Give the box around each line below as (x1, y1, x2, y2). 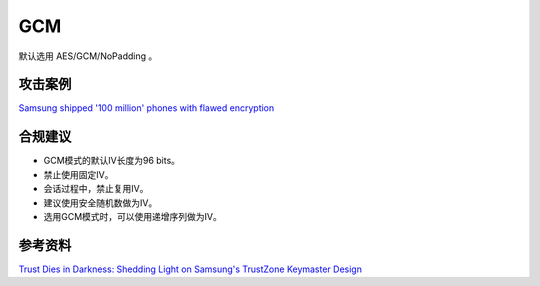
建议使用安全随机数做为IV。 (43, 196, 158, 209)
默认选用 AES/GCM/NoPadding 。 (18, 50, 158, 62)
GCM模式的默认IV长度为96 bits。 (43, 155, 180, 167)
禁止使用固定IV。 (43, 168, 114, 180)
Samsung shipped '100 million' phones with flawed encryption (18, 102, 275, 114)
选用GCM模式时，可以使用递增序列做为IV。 (43, 210, 222, 222)
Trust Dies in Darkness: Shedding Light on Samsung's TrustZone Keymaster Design (18, 263, 362, 275)
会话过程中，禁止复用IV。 (43, 183, 149, 195)
